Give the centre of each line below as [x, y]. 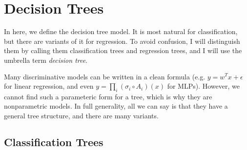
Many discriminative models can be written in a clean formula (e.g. [105, 76]
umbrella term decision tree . [46, 60]
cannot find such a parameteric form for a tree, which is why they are [108, 96]
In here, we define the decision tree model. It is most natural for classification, [121, 31]
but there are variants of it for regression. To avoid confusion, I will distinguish [122, 41]
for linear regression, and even [49, 86]
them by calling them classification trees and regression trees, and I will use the [123, 50]
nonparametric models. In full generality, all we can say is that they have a [116, 106]
